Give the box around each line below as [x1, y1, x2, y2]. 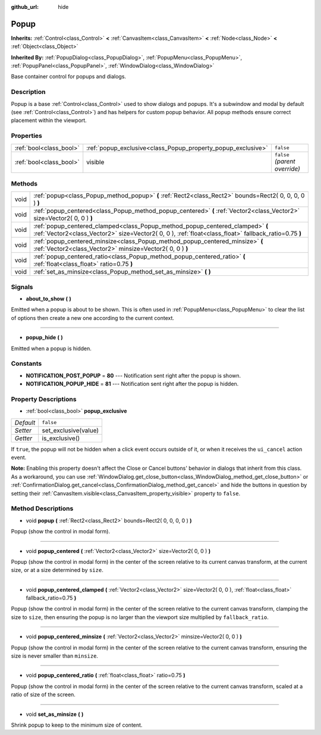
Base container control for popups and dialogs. [11, 73, 127, 80]
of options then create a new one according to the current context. [11, 314, 175, 321]
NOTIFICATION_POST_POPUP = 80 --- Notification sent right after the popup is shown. [26, 372, 241, 379]
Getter [14, 434, 33, 442]
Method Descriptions [11, 504, 74, 513]
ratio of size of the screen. [11, 691, 75, 698]
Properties [11, 131, 43, 140]
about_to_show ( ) [26, 295, 71, 303]
